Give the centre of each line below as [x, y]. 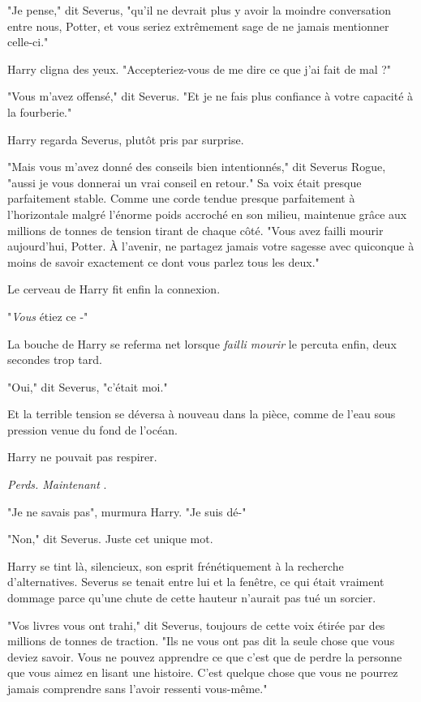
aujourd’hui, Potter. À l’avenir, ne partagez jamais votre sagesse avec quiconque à [211, 246]
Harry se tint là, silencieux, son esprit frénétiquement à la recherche [176, 565]
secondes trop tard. [55, 360]
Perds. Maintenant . [57, 484]
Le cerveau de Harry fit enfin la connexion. [114, 289]
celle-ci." [28, 42]
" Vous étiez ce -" [48, 316]
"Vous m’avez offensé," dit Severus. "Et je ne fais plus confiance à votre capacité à [210, 96]
